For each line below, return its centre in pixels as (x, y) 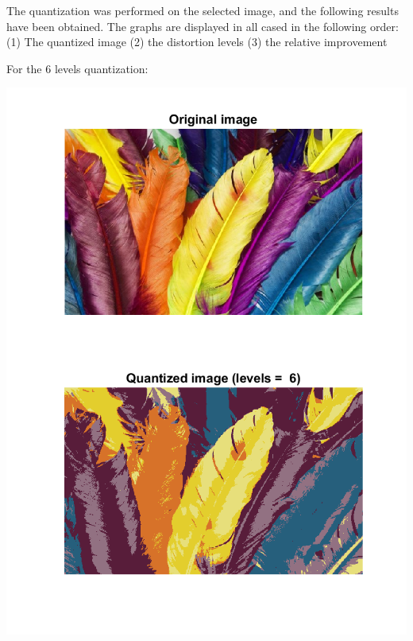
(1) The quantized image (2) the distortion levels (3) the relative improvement (197, 42)
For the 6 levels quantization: (77, 68)
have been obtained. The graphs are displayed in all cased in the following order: (203, 26)
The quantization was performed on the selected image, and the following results (203, 10)
